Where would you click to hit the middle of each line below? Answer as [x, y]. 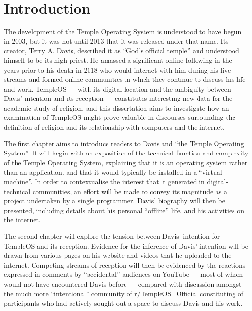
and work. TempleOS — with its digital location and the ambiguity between [117, 88]
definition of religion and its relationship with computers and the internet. [114, 127]
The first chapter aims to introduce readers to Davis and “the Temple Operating [124, 143]
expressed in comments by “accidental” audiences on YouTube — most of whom [124, 274]
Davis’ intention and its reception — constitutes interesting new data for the [118, 98]
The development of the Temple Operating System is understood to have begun [123, 31]
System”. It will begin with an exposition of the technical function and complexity [126, 153]
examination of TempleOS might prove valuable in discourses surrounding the [120, 117]
